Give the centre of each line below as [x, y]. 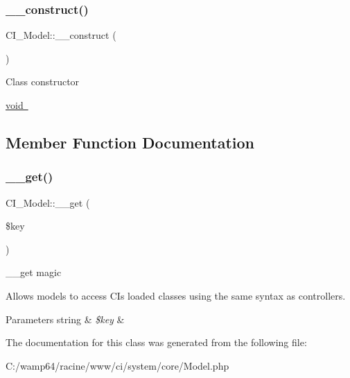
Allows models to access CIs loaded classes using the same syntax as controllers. [176, 295]
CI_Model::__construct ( [61, 35]
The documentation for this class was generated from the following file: [156, 342]
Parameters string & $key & [65, 319]
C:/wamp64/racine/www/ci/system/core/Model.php [117, 365]
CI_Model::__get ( [48, 202]
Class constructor [43, 81]
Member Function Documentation [130, 142]
